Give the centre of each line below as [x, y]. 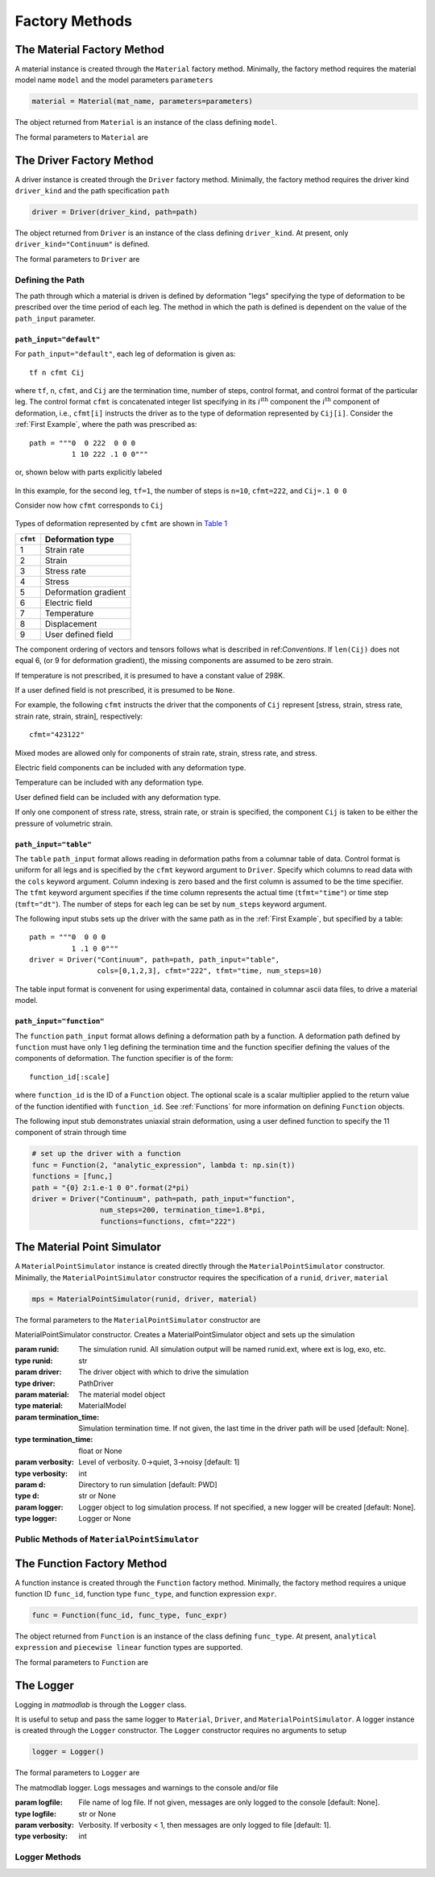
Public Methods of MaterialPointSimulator [107, 1539]
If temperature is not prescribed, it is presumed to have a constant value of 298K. [150, 675]
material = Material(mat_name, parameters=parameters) [142, 102]
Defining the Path [50, 280]
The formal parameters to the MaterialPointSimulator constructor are [138, 1320]
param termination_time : [57, 1417]
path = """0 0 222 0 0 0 [83, 443]
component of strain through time [70, 1133]
